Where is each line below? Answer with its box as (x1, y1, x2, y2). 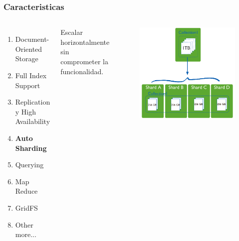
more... (15, 229, 36, 240)
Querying (15, 159, 44, 170)
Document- (15, 34, 49, 44)
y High (15, 106, 36, 117)
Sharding (15, 142, 47, 153)
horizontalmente (60, 36, 110, 47)
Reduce (15, 186, 38, 196)
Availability (15, 116, 50, 126)
